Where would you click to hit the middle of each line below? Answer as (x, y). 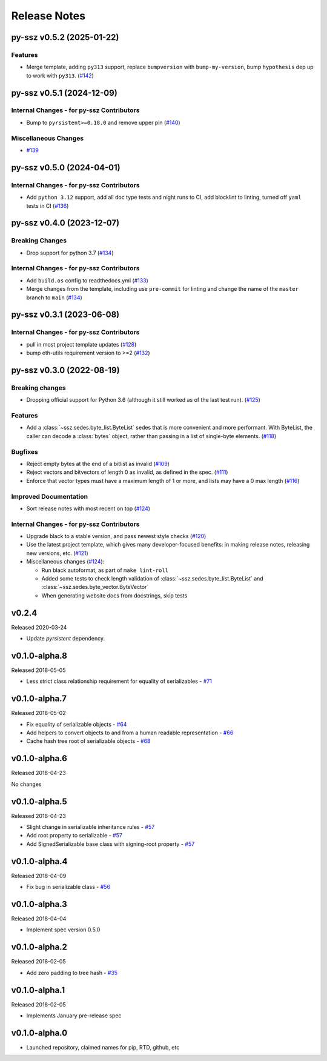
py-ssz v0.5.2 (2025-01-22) (65, 37)
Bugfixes (25, 451)
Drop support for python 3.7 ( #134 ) (70, 253)
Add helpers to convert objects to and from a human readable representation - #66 (130, 733)
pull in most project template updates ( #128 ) (81, 344)
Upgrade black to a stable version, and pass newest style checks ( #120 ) (116, 536)
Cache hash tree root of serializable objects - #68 (88, 741)
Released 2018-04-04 (39, 919)
